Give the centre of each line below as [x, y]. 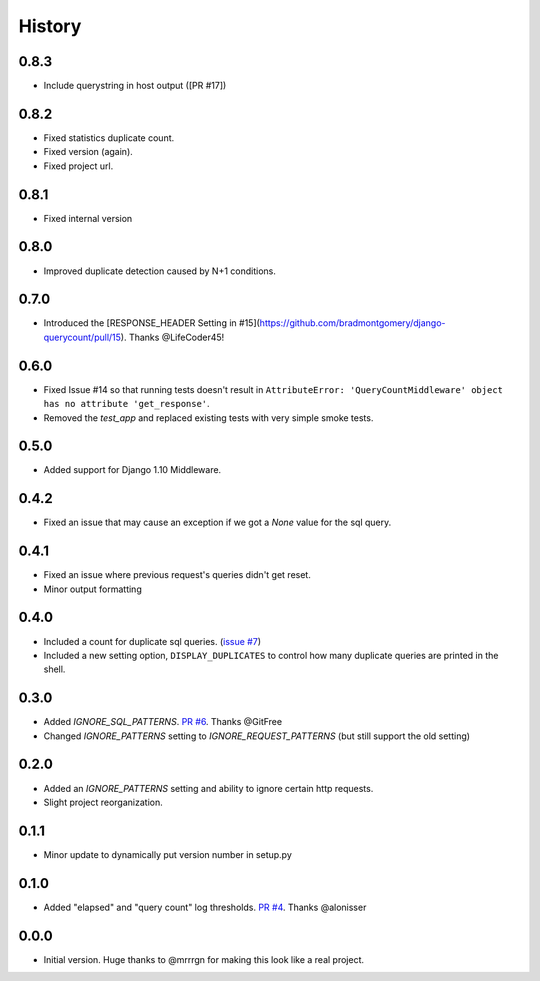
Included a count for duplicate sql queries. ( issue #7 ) [152, 641]
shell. [54, 669]
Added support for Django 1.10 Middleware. [132, 470]
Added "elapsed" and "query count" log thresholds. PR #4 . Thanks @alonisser [205, 907]
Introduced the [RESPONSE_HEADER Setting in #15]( [151, 323]
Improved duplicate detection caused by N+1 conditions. [160, 271]
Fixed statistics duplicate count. [109, 137]
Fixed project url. [78, 166]
